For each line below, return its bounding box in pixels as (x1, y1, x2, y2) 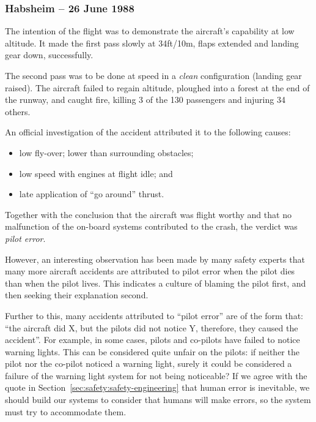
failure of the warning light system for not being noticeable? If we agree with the (5, 369, 307, 382)
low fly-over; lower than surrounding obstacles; (19, 146, 194, 159)
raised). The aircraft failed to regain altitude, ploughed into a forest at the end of (5, 81, 310, 94)
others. (5, 105, 31, 118)
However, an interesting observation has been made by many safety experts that (5, 252, 305, 265)
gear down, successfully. (5, 48, 94, 61)
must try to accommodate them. (5, 405, 127, 418)
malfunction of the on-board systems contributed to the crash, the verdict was (5, 220, 298, 233)
